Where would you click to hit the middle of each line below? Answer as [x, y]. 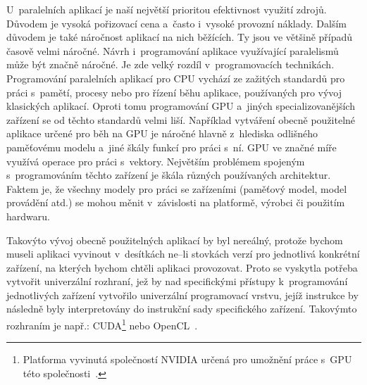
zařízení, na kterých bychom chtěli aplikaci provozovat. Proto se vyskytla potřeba [182, 267]
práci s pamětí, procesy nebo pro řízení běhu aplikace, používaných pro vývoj [174, 92]
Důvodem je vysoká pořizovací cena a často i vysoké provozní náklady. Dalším [176, 23]
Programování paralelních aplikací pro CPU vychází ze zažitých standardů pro [176, 78]
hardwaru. [28, 216]
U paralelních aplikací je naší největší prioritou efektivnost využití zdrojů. [167, 9]
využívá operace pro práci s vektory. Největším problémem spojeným [156, 161]
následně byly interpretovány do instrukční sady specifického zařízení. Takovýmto [182, 309]
